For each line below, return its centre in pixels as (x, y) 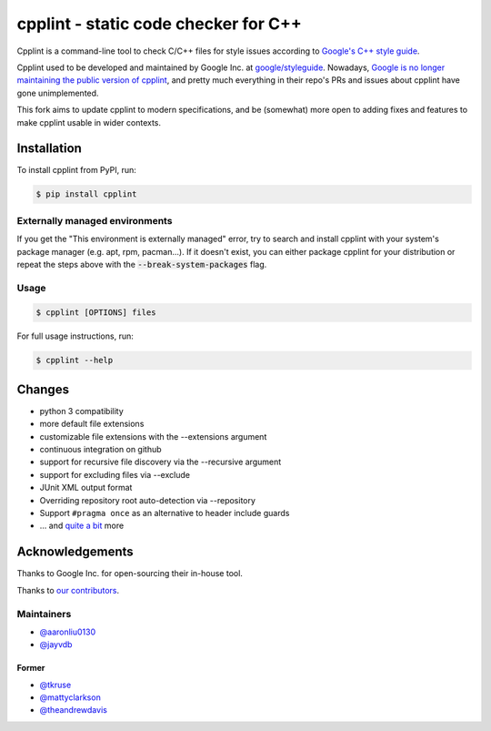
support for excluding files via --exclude (115, 474)
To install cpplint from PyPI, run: (76, 170)
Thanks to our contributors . (68, 590)
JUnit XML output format (86, 488)
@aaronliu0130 (68, 632)
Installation (49, 149)
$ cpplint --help (75, 360)
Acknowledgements (75, 552)
